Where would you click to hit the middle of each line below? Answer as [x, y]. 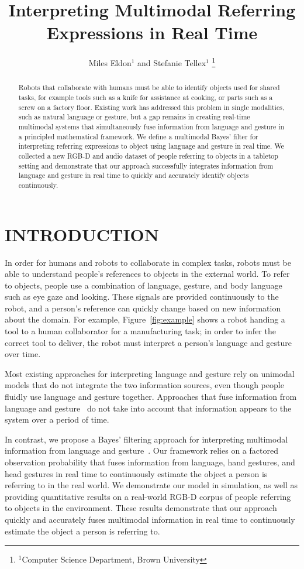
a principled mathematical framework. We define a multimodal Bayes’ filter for [138, 136]
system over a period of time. [57, 419]
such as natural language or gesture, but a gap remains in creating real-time [134, 117]
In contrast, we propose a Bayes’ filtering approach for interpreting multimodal [146, 439]
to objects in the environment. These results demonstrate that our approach [141, 508]
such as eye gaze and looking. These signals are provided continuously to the [142, 297]
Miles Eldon [110, 62]
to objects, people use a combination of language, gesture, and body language [144, 285]
